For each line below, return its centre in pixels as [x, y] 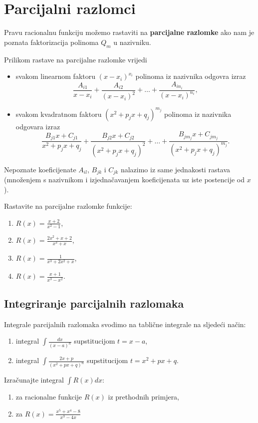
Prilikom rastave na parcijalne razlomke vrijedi [76, 59]
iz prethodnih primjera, [144, 397]
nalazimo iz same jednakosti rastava [175, 169]
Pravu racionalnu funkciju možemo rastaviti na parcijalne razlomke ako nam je [129, 32]
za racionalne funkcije [49, 397]
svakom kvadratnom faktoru [59, 114]
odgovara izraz [38, 126]
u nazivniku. [132, 42]
